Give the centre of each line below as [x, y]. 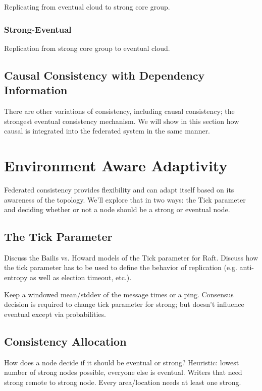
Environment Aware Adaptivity [116, 165]
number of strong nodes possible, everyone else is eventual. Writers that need [123, 372]
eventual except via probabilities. [55, 314]
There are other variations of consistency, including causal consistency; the [119, 111]
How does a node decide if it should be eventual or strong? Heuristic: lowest [122, 362]
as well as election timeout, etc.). [81, 277]
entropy [16, 277]
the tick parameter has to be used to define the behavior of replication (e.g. [121, 267]
